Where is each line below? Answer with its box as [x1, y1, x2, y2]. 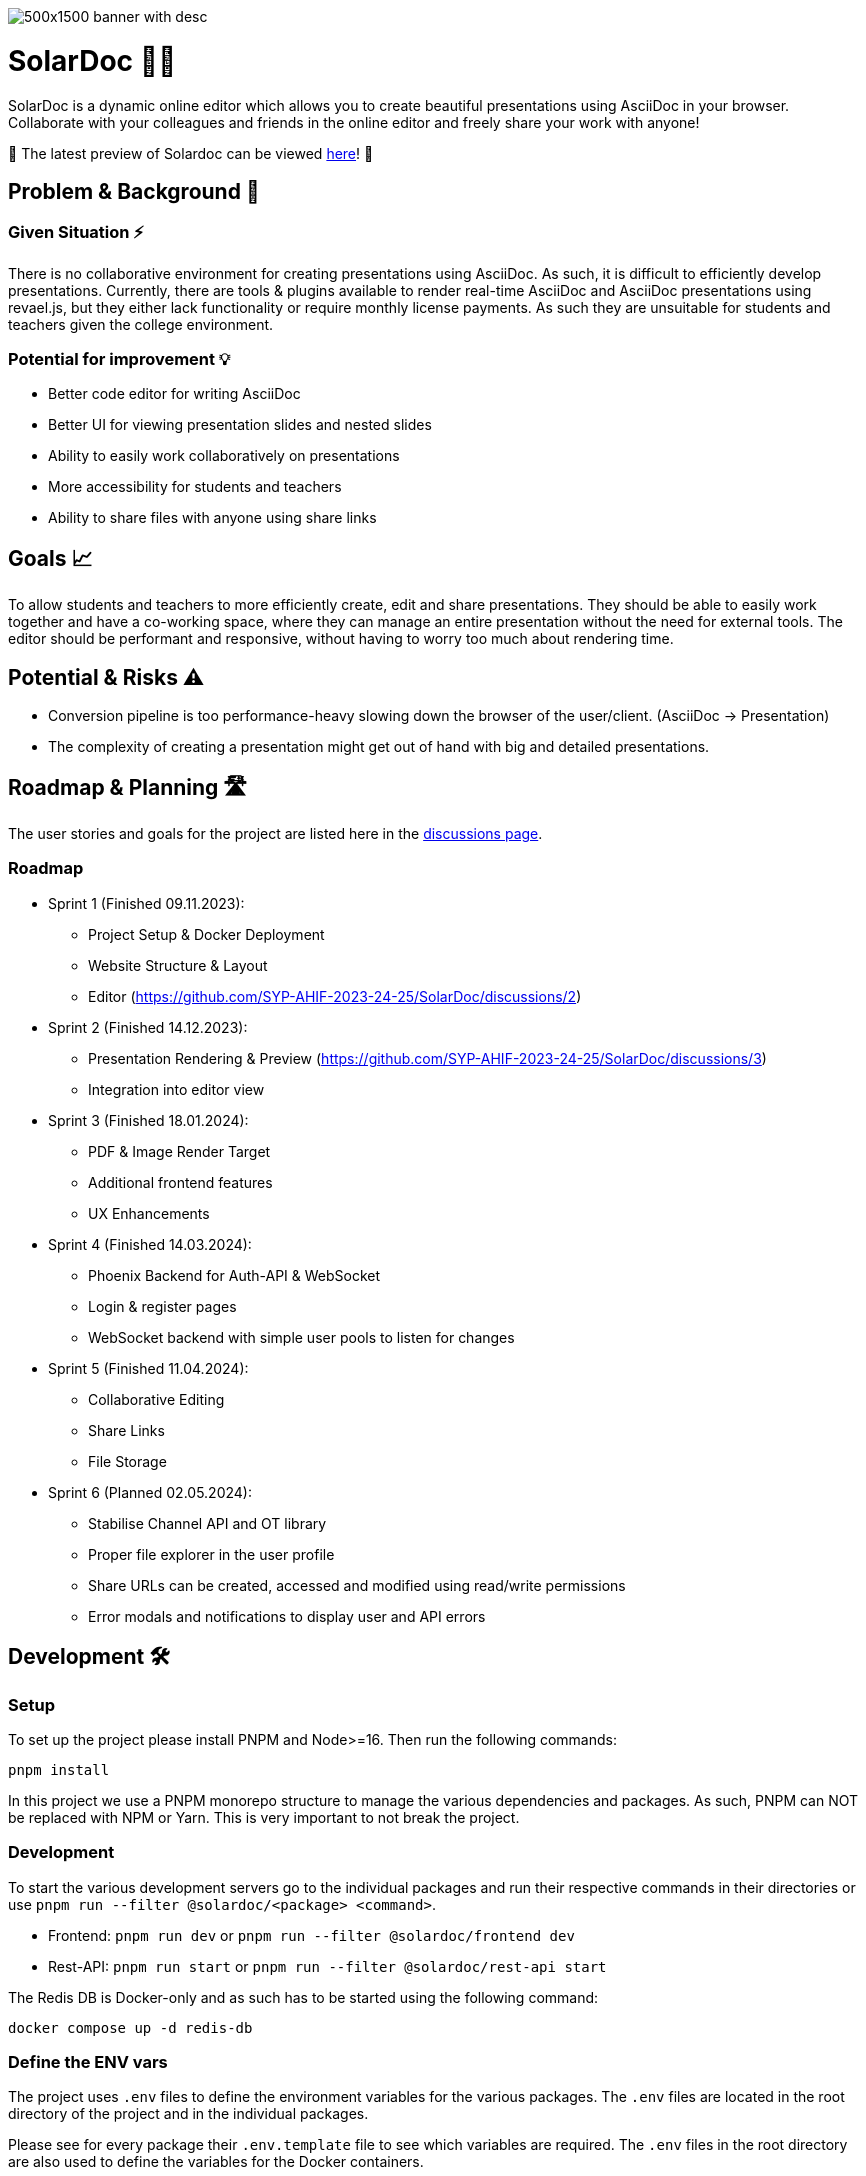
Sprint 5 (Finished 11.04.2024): [48, 1359, 249, 1377]
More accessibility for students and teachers [48, 478, 342, 496]
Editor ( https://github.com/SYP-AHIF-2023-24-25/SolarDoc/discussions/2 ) [88, 987, 582, 1005]
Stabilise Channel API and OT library [88, 1514, 327, 1532]
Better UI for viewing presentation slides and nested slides [48, 416, 432, 434]
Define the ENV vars [8, 2052, 168, 2073]
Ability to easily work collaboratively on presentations [48, 447, 400, 465]
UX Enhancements [88, 1204, 210, 1222]
